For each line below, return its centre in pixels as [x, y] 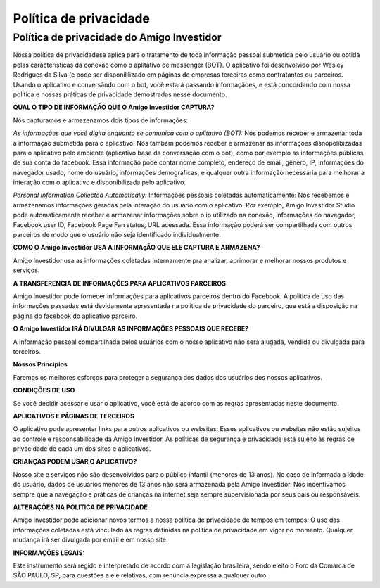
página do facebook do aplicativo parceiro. [75, 316]
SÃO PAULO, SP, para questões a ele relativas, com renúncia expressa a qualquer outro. [141, 575]
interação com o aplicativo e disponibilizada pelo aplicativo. [100, 182]
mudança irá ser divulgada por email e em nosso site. [90, 540]
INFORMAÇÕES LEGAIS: [49, 553]
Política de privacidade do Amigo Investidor [117, 37]
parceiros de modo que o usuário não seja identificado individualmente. [117, 235]
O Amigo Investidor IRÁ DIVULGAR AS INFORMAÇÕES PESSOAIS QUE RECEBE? [131, 329]
